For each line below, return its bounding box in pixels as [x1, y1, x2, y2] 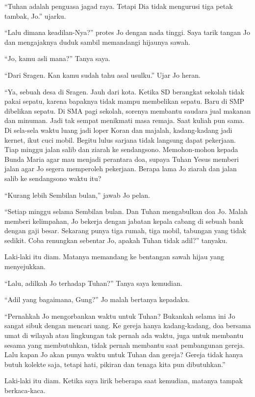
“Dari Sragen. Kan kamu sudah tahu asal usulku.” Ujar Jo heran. [4, 69, 201, 80]
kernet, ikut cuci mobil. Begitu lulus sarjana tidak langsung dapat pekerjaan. [4, 134, 236, 145]
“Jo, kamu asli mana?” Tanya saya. [4, 53, 110, 63]
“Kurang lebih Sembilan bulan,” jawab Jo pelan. [4, 189, 151, 200]
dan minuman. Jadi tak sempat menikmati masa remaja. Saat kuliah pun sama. [4, 115, 245, 125]
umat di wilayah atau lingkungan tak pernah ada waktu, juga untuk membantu [4, 330, 244, 340]
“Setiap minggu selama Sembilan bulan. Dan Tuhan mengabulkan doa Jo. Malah [4, 206, 248, 216]
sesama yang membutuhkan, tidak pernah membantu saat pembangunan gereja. [4, 339, 245, 350]
